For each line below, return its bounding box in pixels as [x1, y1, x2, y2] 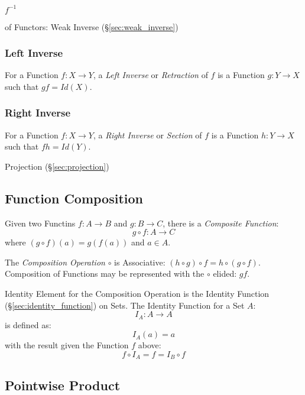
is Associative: [114, 255, 166, 268]
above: [138, 339, 161, 351]
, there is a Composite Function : [163, 216, 279, 229]
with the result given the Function [5, 339, 129, 351]
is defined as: [5, 318, 51, 331]
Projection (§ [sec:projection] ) [5, 160, 109, 172]
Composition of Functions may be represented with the [5, 267, 205, 280]
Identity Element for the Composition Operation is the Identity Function [5, 287, 270, 300]
